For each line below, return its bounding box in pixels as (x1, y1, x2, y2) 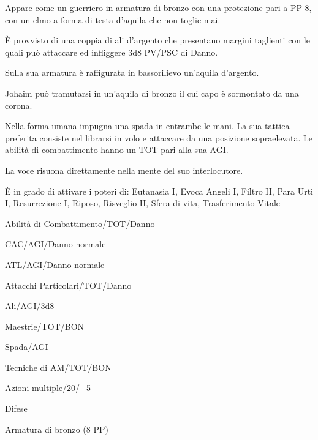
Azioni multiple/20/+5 (5, 381, 91, 394)
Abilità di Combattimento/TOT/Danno (5, 217, 155, 229)
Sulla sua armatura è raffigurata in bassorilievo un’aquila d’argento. (5, 66, 259, 79)
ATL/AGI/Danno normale (5, 258, 105, 270)
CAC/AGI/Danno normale (5, 237, 106, 250)
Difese (5, 402, 28, 415)
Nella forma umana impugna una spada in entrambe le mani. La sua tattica (5, 119, 290, 132)
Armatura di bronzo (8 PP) (5, 422, 108, 435)
